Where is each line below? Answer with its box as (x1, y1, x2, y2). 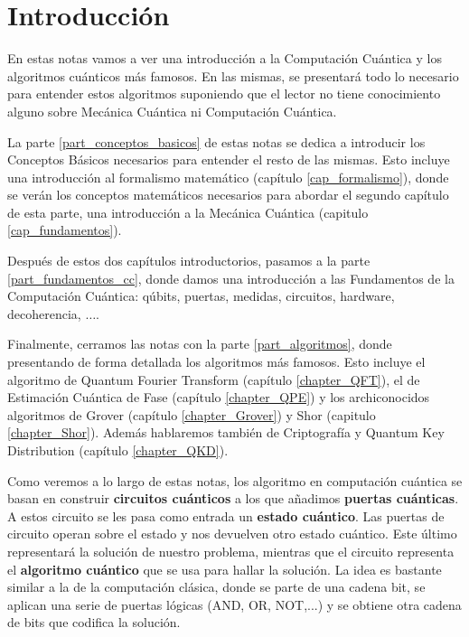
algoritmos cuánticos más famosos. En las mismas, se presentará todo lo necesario (7, 66, 459, 85)
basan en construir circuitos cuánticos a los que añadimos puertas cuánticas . (7, 489, 459, 508)
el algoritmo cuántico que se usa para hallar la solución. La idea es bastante (7, 559, 442, 578)
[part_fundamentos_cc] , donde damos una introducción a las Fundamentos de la (7, 268, 455, 287)
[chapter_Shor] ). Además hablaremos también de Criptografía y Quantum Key (7, 423, 445, 442)
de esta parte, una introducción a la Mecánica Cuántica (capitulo (7, 202, 369, 221)
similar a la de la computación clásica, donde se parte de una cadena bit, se (7, 577, 426, 596)
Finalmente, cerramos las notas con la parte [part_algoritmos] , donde (7, 334, 392, 353)
